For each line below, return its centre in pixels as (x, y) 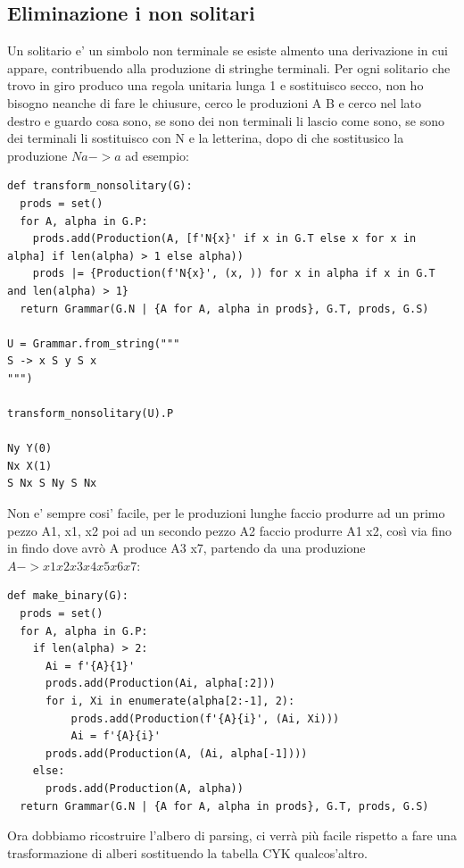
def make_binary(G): (68, 596)
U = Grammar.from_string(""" (94, 343)
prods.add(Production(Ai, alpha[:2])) (160, 684)
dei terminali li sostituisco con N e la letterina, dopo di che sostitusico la (206, 138)
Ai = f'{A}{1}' (90, 666)
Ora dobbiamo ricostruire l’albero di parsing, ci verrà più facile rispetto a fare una (232, 835)
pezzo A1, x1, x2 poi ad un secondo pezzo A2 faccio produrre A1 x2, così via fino (230, 530)
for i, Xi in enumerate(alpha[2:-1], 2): (170, 701)
